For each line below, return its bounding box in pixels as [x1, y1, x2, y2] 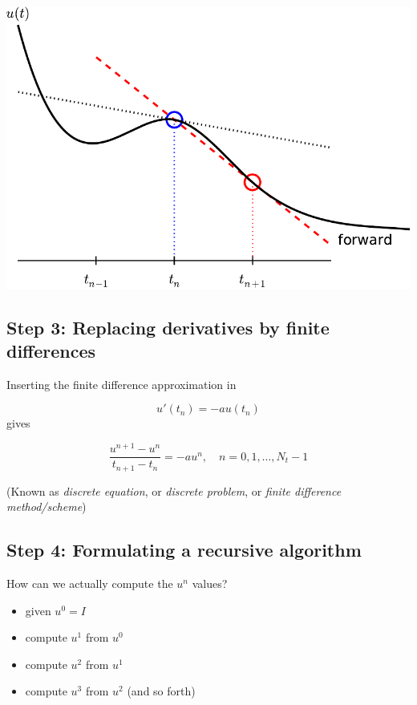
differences [6, 338, 96, 363]
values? [192, 575, 228, 592]
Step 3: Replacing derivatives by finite [6, 314, 330, 339]
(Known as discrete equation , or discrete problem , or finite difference [6, 482, 342, 499]
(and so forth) [127, 683, 196, 699]
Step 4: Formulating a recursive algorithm [6, 537, 362, 562]
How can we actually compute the [6, 575, 173, 592]
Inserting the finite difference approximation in [6, 375, 237, 392]
